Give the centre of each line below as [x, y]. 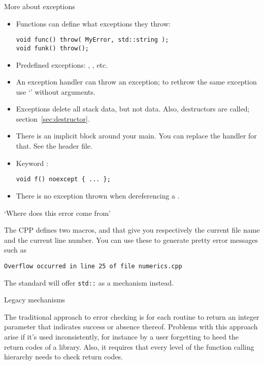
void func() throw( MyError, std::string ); [92, 40]
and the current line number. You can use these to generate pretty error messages [131, 240]
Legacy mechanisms [35, 300]
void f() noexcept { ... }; [63, 179]
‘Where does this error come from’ [57, 213]
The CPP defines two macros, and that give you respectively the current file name [132, 230]
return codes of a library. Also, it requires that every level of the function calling [129, 346]
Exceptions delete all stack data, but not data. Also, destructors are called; [133, 109]
